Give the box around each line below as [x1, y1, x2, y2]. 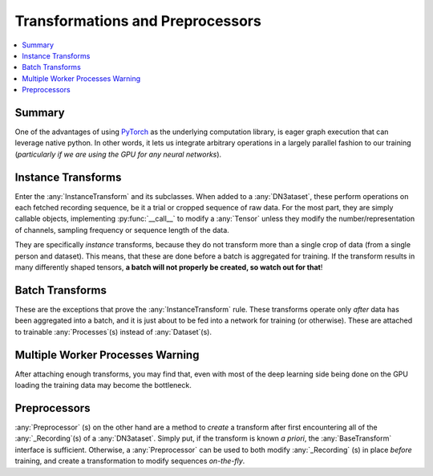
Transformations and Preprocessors [14, 12, 262, 30]
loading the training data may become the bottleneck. [14, 380, 192, 390]
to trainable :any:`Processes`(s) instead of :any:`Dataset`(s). [14, 327, 212, 336]
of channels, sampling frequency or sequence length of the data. [14, 225, 230, 234]
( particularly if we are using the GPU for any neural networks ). [14, 149, 222, 159]
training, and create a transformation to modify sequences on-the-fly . [14, 456, 245, 466]
